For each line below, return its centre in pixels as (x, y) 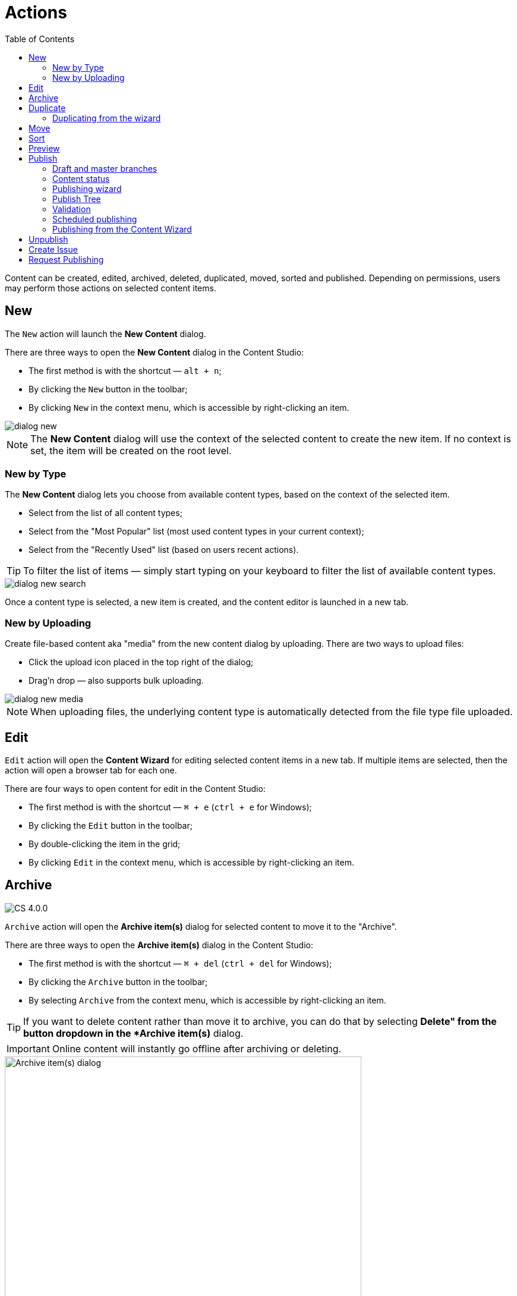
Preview (44, 148)
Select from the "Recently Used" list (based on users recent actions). (164, 550)
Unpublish (48, 239)
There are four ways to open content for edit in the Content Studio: (135, 788)
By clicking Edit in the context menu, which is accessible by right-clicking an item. (192, 862)
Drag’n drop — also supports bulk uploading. (116, 681)
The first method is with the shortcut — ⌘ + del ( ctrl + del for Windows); (180, 963)
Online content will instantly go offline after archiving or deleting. (197, 1048)
